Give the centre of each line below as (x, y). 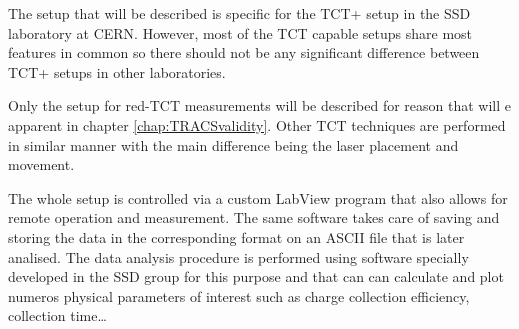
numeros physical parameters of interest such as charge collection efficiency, (239, 295)
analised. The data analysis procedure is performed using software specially (238, 256)
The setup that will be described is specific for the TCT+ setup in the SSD (239, 13)
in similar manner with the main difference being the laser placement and (233, 144)
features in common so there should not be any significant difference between (244, 52)
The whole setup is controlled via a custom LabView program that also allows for (258, 197)
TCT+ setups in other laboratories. (117, 71)
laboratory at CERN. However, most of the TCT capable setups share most (240, 32)
